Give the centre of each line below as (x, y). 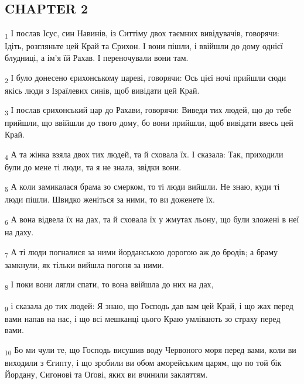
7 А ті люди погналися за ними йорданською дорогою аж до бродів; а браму (141, 252)
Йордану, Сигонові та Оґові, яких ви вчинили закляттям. (106, 374)
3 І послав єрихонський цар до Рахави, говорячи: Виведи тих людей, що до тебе (148, 111)
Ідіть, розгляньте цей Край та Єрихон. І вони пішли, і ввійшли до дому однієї (144, 46)
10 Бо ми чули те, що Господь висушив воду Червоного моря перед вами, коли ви (151, 350)
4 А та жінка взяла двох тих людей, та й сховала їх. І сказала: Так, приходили (144, 155)
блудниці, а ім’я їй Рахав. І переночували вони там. (97, 57)
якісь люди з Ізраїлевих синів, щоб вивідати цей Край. (102, 90)
